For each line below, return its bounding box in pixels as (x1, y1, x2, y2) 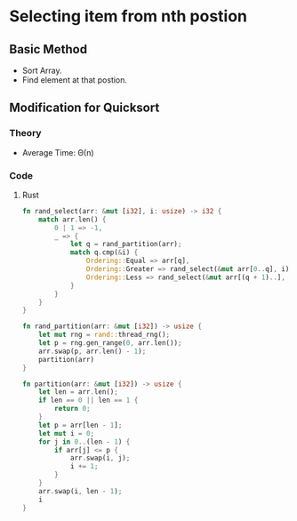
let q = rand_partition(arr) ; (69, 240, 182, 249)
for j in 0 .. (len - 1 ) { (38, 437, 131, 446)
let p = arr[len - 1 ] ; (38, 421, 123, 429)
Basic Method (9, 42, 87, 57)
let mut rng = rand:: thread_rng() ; (38, 331, 171, 340)
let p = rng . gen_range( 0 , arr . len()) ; (38, 339, 182, 348)
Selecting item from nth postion (9, 6, 247, 27)
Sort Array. (21, 65, 62, 76)
